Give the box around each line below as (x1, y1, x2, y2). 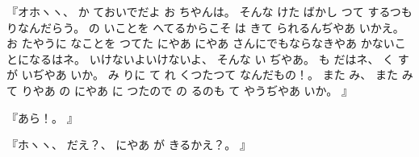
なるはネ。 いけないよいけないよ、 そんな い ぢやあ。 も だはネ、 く (28, 50, 395, 67)
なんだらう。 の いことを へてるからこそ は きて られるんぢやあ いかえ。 (17, 19, 404, 35)
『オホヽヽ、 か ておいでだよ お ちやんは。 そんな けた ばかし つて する (6, 3, 390, 19)
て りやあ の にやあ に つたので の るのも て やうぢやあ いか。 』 (6, 81, 354, 98)
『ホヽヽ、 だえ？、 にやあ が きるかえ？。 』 (6, 136, 252, 153)
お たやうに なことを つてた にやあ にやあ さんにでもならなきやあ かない (6, 35, 395, 52)
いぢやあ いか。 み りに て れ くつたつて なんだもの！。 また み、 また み (21, 66, 413, 83)
